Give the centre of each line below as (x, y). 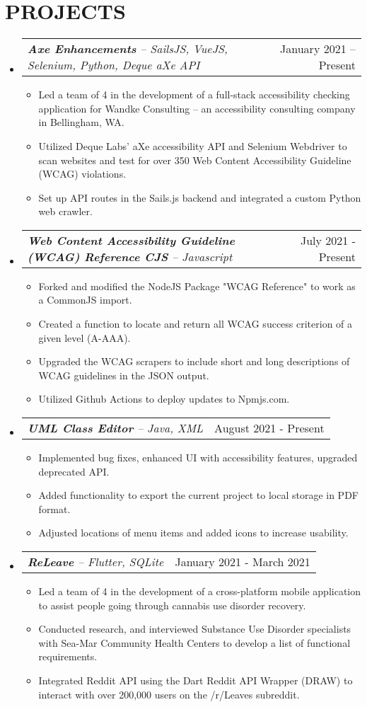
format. (54, 508)
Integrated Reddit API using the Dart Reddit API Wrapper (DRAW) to (196, 680)
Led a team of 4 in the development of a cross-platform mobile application (199, 591)
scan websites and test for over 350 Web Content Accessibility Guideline (195, 160)
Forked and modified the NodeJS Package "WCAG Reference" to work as (197, 286)
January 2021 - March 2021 (243, 562)
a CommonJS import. (85, 300)
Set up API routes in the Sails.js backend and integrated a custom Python (200, 197)
